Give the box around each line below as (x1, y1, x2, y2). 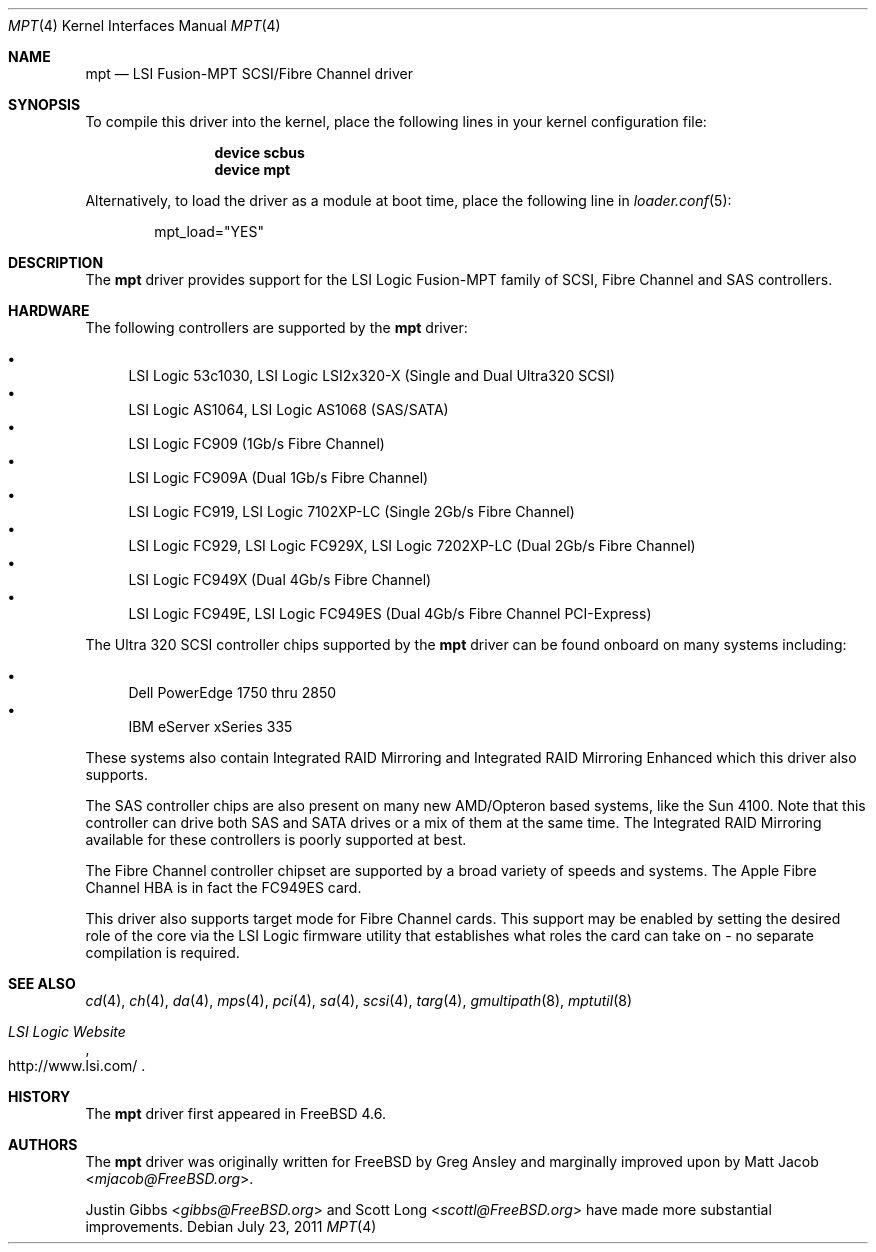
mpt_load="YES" (154, 223, 265, 240)
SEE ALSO (8, 975, 76, 992)
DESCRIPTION (8, 254, 104, 271)
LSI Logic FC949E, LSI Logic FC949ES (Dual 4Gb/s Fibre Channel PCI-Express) (128, 605, 652, 622)
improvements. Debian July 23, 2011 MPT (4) (85, 1218, 377, 1235)
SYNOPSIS (8, 96, 81, 113)
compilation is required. (85, 944, 240, 961)
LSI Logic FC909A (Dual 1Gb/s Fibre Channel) (128, 469, 429, 486)
